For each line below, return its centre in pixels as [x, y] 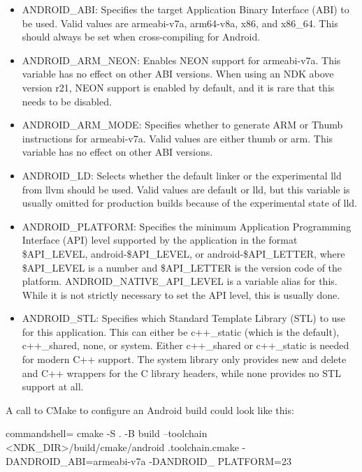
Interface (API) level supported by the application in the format [160, 240]
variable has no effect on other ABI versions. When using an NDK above [178, 74]
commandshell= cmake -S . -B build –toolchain [107, 433]
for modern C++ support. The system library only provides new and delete [184, 359]
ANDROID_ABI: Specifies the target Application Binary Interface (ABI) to [186, 9]
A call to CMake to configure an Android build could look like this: [150, 410]
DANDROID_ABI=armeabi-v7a [76, 460]
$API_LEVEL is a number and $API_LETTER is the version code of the [182, 267]
